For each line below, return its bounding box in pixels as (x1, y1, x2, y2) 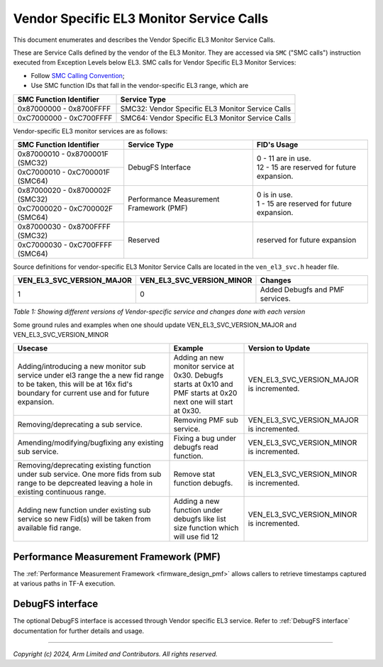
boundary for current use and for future (17, 388, 150, 398)
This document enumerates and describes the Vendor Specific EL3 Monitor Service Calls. (13, 35, 276, 44)
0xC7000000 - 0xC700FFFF (17, 113, 113, 123)
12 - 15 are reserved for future (256, 162, 357, 172)
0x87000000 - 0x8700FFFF (17, 104, 111, 114)
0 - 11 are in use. (256, 153, 311, 163)
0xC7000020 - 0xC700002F (17, 203, 113, 213)
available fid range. (17, 523, 82, 533)
